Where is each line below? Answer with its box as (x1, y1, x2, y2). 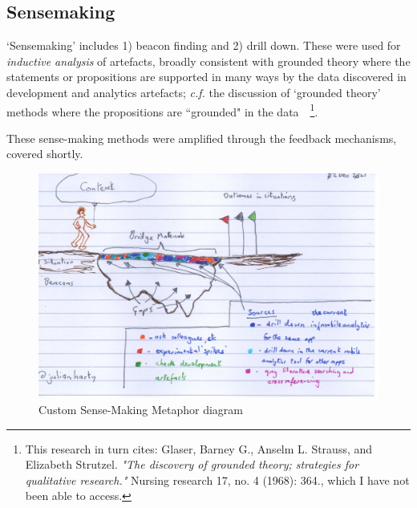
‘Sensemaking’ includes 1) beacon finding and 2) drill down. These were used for (6, 37, 401, 54)
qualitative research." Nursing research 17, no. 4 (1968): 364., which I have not (25, 471, 410, 488)
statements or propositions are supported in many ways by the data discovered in (6, 68, 407, 85)
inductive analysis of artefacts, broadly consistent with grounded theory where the (6, 52, 411, 69)
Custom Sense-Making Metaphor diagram (38, 400, 243, 417)
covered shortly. (6, 145, 83, 162)
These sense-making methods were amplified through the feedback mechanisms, (6, 129, 397, 146)
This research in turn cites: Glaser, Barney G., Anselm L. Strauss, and (25, 440, 373, 457)
